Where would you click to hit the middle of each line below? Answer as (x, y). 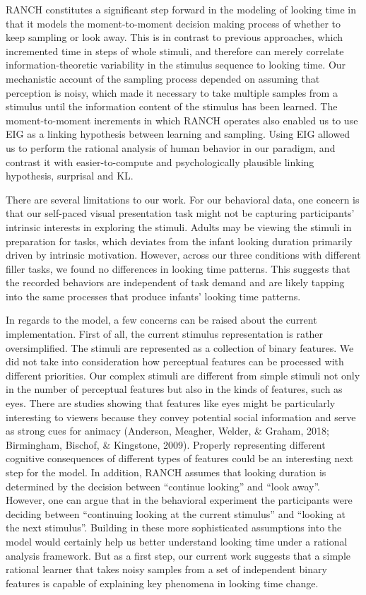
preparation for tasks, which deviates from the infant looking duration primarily (179, 241)
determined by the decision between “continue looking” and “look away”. (163, 486)
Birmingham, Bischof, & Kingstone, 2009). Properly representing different (166, 444)
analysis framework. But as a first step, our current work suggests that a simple (178, 555)
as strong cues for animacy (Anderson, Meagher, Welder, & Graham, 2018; (167, 431)
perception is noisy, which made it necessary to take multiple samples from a (172, 92)
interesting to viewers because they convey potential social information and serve (181, 417)
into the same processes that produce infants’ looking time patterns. (153, 296)
